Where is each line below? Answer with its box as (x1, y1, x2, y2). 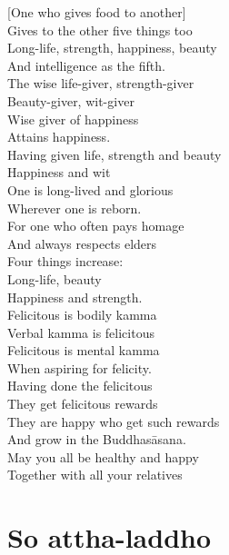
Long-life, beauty (7, 269, 102, 288)
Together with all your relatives (7, 465, 183, 484)
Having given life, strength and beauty (7, 144, 222, 164)
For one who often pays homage (7, 216, 184, 235)
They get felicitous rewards (7, 394, 158, 413)
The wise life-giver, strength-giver (7, 74, 194, 93)
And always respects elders (7, 233, 157, 253)
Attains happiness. (7, 127, 111, 146)
